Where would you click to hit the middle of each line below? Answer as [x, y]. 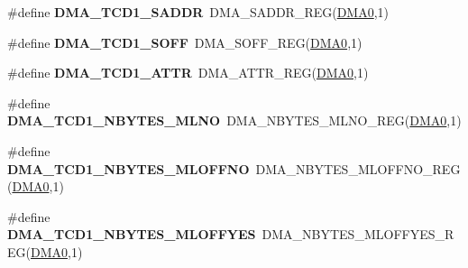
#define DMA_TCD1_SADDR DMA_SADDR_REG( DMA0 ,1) [198, 12]
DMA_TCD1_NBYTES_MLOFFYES [132, 234]
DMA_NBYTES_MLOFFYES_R [358, 234]
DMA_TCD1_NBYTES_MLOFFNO [128, 168]
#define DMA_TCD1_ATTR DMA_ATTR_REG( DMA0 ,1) [188, 73]
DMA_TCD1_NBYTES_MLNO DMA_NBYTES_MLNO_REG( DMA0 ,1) [234, 120]
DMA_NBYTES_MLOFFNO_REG [358, 168]
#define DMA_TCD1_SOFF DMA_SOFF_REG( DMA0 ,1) [185, 42]
